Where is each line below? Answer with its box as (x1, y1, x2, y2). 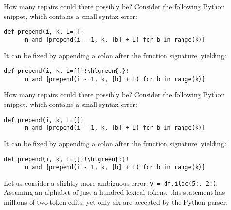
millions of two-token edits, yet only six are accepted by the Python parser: (4, 197, 228, 207)
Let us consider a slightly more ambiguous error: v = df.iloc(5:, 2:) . (4, 177, 218, 188)
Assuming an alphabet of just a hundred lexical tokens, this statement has (4, 187, 225, 197)
